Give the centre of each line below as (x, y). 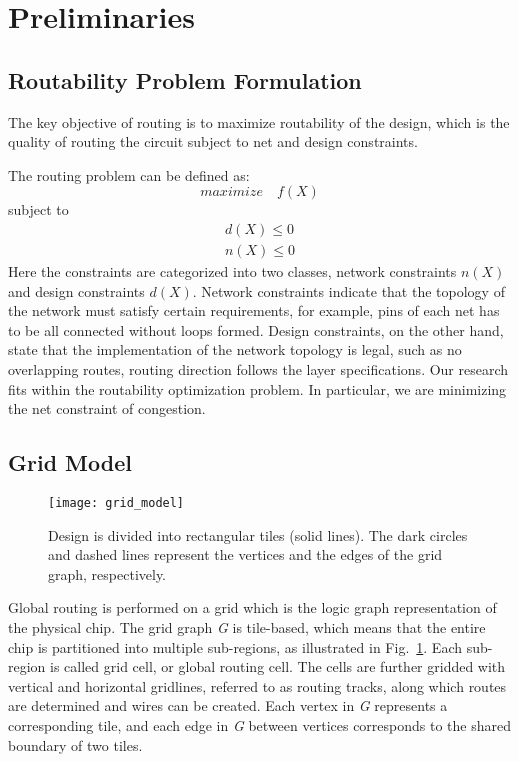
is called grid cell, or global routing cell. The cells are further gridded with (278, 666)
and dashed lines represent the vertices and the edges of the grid (245, 554)
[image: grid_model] (116, 502)
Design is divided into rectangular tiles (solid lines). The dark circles (258, 534)
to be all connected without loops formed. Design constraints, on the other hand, (256, 329)
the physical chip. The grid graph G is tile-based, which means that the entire (247, 627)
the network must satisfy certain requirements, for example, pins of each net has (254, 310)
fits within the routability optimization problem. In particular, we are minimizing (257, 388)
